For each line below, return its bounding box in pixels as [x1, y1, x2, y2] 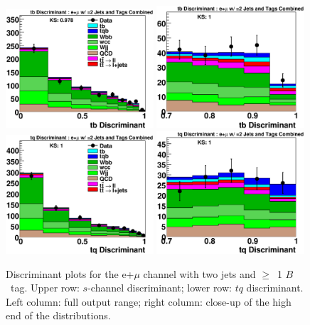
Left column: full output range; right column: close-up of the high [6, 294, 292, 309]
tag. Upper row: [10, 280, 80, 295]
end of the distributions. [6, 308, 111, 323]
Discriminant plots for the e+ [6, 266, 134, 281]
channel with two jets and [143, 266, 256, 281]
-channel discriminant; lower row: [87, 280, 232, 295]
